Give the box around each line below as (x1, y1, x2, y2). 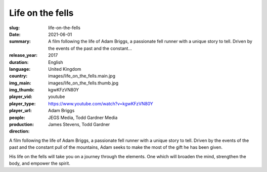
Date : (9, 31, 21, 37)
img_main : (9, 80, 32, 86)
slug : (9, 25, 20, 31)
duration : (9, 59, 29, 65)
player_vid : (9, 94, 32, 100)
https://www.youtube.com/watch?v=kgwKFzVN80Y (48, 100, 153, 106)
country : (9, 73, 28, 79)
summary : (9, 39, 31, 44)
